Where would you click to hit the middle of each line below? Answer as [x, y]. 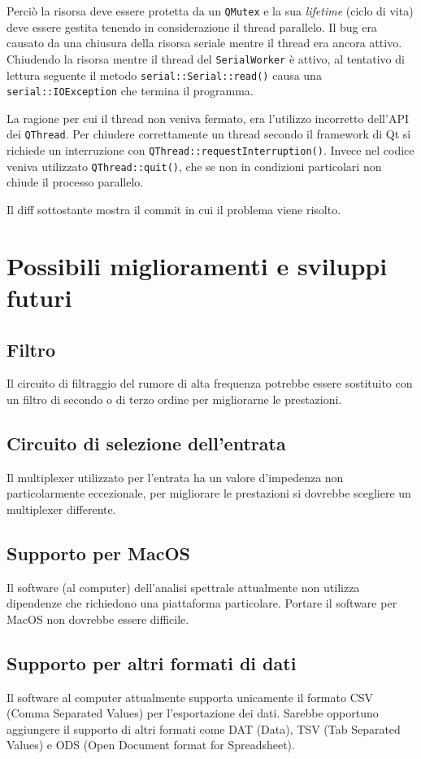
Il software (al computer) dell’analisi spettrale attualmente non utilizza [183, 587]
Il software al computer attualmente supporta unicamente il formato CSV [190, 697]
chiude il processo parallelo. [75, 182]
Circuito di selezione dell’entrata [146, 443]
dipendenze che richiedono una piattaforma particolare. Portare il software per [202, 603]
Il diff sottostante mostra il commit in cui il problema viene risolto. [174, 209]
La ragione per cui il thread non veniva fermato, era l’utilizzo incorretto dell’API [208, 118]
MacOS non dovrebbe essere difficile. [98, 619]
